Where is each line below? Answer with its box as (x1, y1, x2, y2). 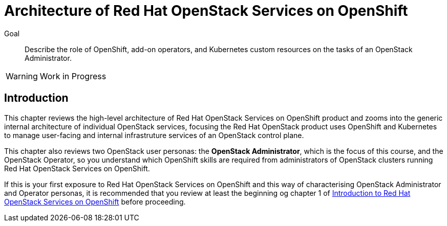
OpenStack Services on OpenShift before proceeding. (4, 197, 186, 206)
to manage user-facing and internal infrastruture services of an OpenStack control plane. (4, 130, 304, 140)
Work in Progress (39, 71, 107, 81)
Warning (6, 71, 38, 81)
